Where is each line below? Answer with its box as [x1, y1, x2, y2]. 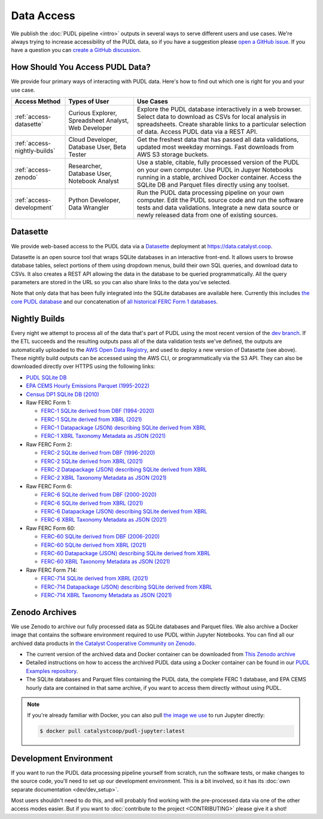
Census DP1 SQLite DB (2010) [26, 391, 100, 398]
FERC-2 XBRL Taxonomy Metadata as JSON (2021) [41, 474, 167, 482]
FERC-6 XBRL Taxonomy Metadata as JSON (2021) [41, 516, 167, 523]
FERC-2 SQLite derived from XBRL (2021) [41, 458, 143, 465]
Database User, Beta [68, 143, 127, 151]
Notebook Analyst [68, 177, 119, 185]
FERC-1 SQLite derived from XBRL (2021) [41, 416, 142, 423]
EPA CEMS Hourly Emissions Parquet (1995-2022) [26, 382, 150, 389]
